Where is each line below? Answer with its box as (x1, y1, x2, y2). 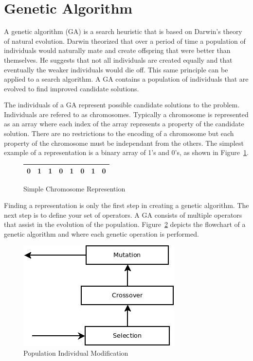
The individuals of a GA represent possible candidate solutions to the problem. (4, 100, 240, 110)
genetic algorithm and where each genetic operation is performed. (4, 228, 199, 239)
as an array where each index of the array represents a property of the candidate (4, 119, 244, 129)
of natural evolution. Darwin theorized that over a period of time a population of (4, 35, 246, 46)
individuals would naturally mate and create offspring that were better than (4, 45, 231, 55)
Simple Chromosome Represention (23, 184, 126, 194)
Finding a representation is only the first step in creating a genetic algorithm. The (4, 200, 249, 210)
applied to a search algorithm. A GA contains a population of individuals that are (4, 74, 249, 84)
